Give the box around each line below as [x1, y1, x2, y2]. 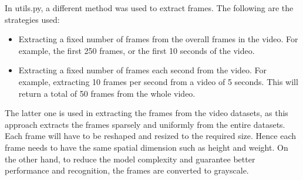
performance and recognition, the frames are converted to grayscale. [5, 164, 249, 176]
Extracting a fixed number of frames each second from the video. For [18, 64, 267, 76]
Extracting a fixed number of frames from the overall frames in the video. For [18, 33, 298, 45]
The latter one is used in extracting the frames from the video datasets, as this [5, 107, 288, 119]
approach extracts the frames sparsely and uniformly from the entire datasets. [5, 118, 285, 130]
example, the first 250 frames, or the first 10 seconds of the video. [18, 44, 255, 56]
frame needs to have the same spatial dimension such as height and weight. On [5, 141, 288, 153]
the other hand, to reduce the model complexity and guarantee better [5, 152, 255, 165]
